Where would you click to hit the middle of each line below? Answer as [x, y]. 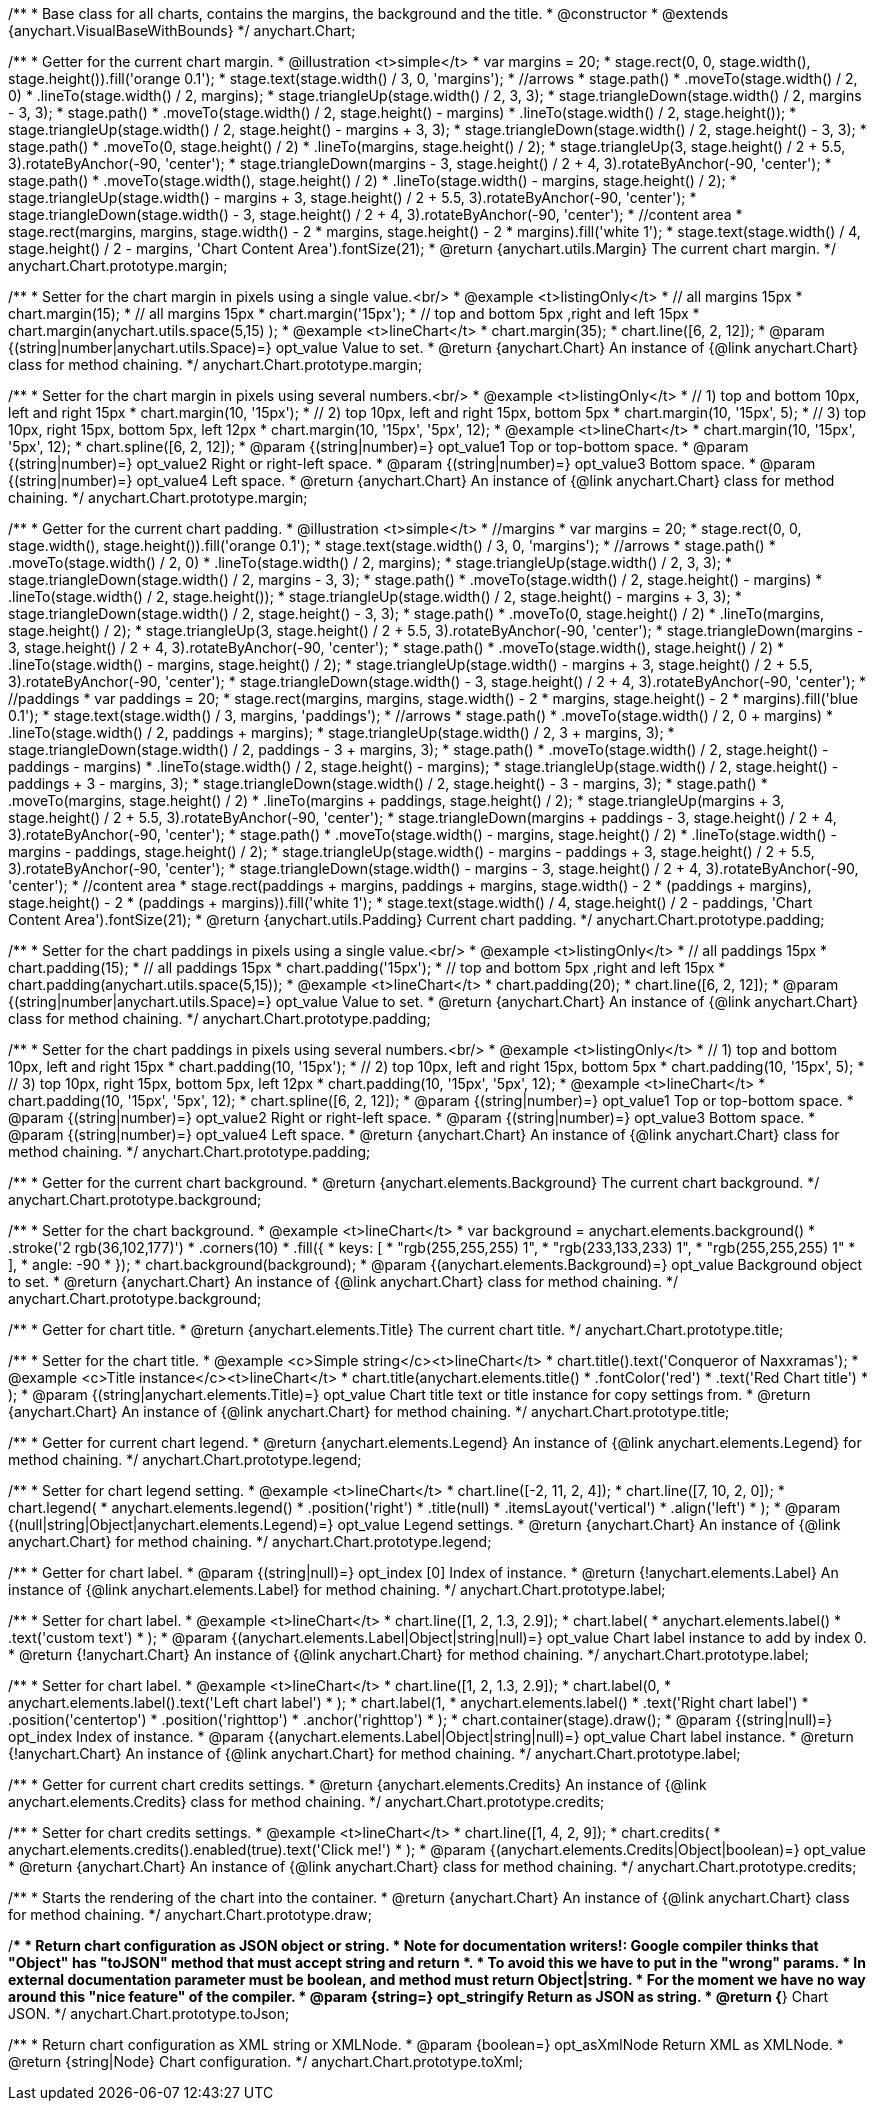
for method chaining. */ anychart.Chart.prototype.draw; [190, 1914]
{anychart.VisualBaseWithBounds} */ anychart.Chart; [182, 30]
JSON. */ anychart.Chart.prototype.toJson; [149, 2013]
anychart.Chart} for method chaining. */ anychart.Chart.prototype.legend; [250, 1541]
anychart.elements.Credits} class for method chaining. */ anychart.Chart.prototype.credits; [306, 1801]
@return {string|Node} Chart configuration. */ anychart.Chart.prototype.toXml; [265, 2061]
